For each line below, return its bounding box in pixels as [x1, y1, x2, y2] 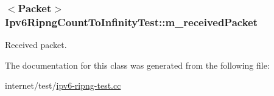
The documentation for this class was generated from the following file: [5, 58, 270, 71]
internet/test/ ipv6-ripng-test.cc [5, 79, 121, 92]
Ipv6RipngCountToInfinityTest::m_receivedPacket [5, 14, 258, 29]
